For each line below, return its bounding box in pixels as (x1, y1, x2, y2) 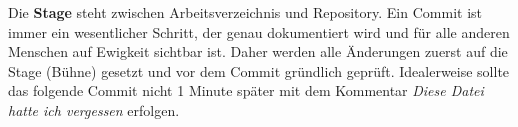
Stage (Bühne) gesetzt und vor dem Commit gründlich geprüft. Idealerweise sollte (8, 60, 510, 81)
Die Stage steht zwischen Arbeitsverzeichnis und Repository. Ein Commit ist (8, 2, 482, 22)
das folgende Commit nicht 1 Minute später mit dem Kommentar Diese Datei (8, 80, 484, 101)
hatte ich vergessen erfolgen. (8, 99, 180, 120)
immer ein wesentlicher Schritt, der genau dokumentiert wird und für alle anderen (8, 21, 510, 42)
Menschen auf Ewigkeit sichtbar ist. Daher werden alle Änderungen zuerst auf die (8, 41, 508, 62)
